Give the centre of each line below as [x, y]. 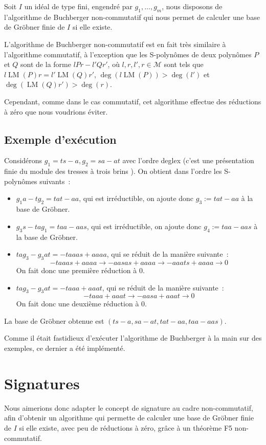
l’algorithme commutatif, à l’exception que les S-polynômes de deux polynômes [128, 54]
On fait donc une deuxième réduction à [77, 304]
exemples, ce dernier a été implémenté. [65, 348]
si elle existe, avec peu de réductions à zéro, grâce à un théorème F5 [126, 427]
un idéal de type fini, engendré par [78, 6]
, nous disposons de [192, 6]
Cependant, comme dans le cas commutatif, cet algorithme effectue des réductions [133, 101]
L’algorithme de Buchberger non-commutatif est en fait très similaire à [115, 44]
